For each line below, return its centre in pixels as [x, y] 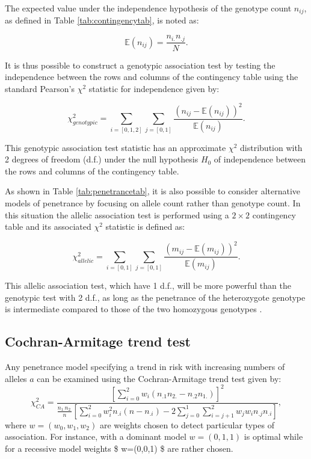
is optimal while [273, 436]
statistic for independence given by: [154, 88]
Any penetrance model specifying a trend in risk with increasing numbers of [145, 367]
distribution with [271, 147]
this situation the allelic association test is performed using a [117, 214]
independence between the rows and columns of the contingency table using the [152, 77]
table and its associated [48, 226]
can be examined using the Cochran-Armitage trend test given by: [159, 378]
